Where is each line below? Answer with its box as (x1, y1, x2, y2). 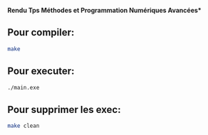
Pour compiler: (7, 26, 75, 38)
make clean (7, 122, 40, 130)
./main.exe (7, 84, 40, 91)
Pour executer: (7, 65, 75, 77)
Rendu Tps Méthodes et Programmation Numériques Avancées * (7, 6, 202, 14)
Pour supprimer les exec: (7, 103, 121, 116)
